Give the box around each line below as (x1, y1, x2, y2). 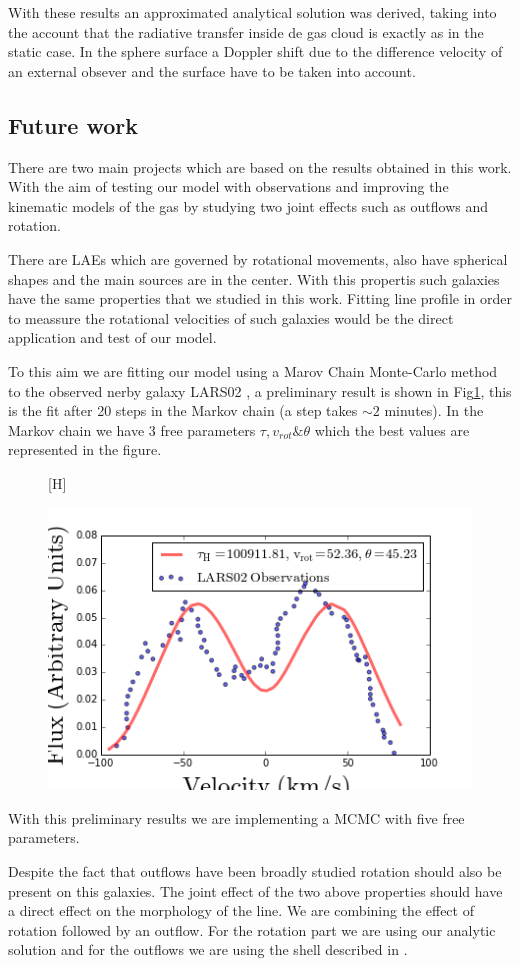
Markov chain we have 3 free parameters (8, 419, 256, 440)
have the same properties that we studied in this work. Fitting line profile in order (8, 288, 512, 309)
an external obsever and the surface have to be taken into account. (8, 60, 416, 81)
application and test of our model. (8, 327, 217, 348)
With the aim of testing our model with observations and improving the (8, 176, 449, 197)
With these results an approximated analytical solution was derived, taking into (8, 2, 497, 22)
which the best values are (314, 419, 470, 440)
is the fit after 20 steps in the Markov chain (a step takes (8, 400, 358, 421)
